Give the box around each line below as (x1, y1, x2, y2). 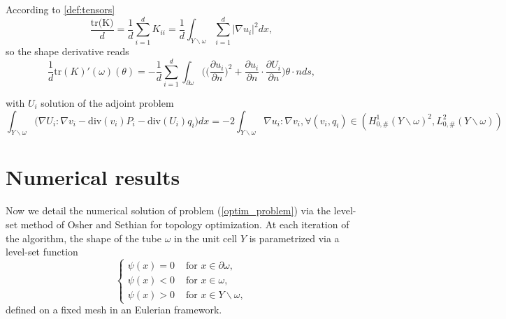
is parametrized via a (249, 230, 340, 245)
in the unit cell (174, 230, 238, 245)
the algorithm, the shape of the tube (6, 230, 161, 245)
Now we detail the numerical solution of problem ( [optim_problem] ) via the (6, 203, 331, 218)
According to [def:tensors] (6, 2, 115, 16)
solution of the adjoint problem (41, 95, 174, 110)
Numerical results (6, 163, 180, 191)
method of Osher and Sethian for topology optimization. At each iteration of (20, 217, 349, 232)
